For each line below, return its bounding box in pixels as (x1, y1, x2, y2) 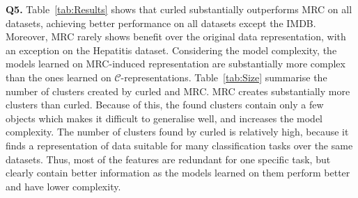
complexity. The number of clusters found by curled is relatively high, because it (6, 124, 349, 139)
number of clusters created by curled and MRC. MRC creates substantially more (6, 83, 350, 98)
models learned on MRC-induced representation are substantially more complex (6, 56, 345, 71)
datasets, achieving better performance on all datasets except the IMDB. (6, 15, 316, 30)
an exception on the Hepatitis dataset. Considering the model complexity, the (6, 42, 337, 57)
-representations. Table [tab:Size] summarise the (120, 69, 327, 84)
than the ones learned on (6, 69, 111, 84)
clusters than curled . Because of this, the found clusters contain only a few (6, 97, 324, 112)
